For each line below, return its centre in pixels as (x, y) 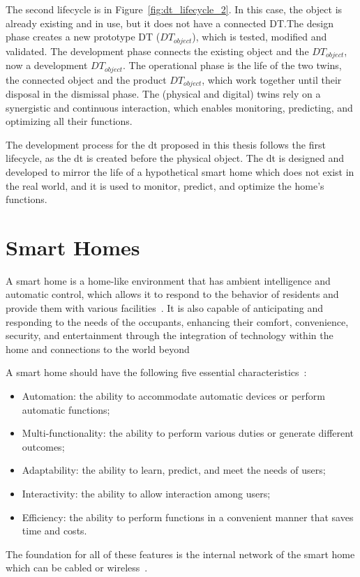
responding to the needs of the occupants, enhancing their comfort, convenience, (177, 321)
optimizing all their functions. (69, 121)
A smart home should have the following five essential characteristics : (156, 372)
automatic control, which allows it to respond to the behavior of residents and (172, 294)
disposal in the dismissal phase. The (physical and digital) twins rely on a (163, 93)
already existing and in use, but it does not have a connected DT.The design (170, 23)
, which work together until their (272, 79)
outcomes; (43, 446)
